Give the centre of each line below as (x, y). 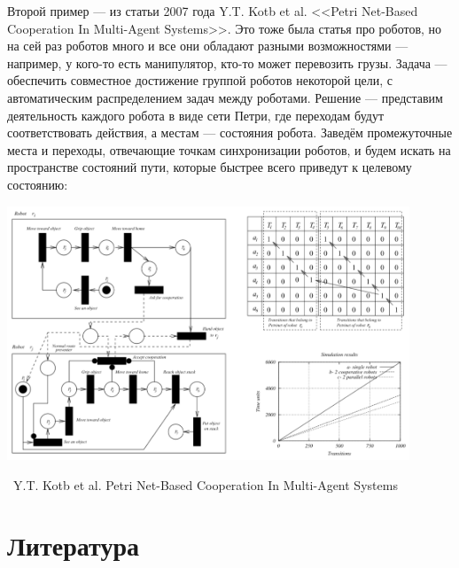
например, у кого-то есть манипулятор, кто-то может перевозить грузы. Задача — (227, 62)
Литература (73, 545)
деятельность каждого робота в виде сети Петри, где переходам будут (196, 115)
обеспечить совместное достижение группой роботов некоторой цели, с (200, 80)
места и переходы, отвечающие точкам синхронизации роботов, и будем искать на (229, 149)
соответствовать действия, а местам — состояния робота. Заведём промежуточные (230, 132)
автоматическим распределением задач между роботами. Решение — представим (225, 97)
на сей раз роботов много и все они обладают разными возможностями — (208, 46)
